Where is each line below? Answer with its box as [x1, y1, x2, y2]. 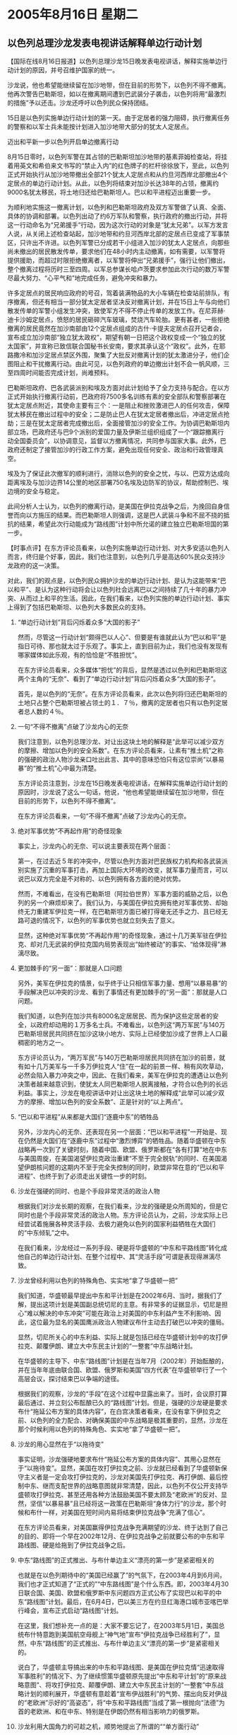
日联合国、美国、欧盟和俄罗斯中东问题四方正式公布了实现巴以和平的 [17, 1588, 216, 1597]
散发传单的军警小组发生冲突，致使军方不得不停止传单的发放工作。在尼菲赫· [7, 307, 226, 315]
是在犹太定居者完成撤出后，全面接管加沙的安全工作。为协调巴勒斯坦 [25, 419, 224, 427]
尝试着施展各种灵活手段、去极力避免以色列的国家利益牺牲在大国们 [23, 1220, 216, 1228]
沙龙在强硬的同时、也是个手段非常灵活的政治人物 [17, 1187, 160, 1195]
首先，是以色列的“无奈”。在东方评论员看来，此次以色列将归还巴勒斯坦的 [17, 689, 228, 698]
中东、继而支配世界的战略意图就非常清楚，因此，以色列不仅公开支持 [23, 1482, 222, 1490]
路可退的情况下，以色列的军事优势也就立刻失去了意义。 [17, 916, 178, 924]
